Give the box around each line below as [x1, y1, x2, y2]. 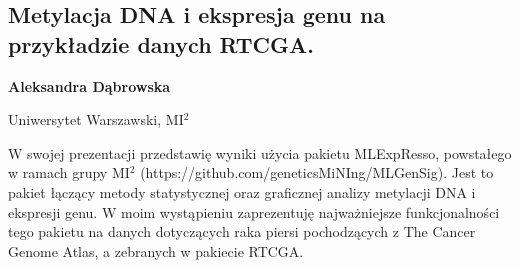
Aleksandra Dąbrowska [8, 75, 171, 96]
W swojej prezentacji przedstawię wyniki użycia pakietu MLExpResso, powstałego [8, 142, 512, 163]
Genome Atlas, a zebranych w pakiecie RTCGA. [8, 240, 304, 261]
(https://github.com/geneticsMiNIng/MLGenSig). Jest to [140, 162, 494, 183]
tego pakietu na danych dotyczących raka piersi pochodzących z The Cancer [8, 221, 476, 242]
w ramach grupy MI [8, 162, 130, 183]
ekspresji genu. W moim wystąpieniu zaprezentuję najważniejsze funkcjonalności [8, 201, 500, 222]
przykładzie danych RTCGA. [8, 28, 314, 59]
